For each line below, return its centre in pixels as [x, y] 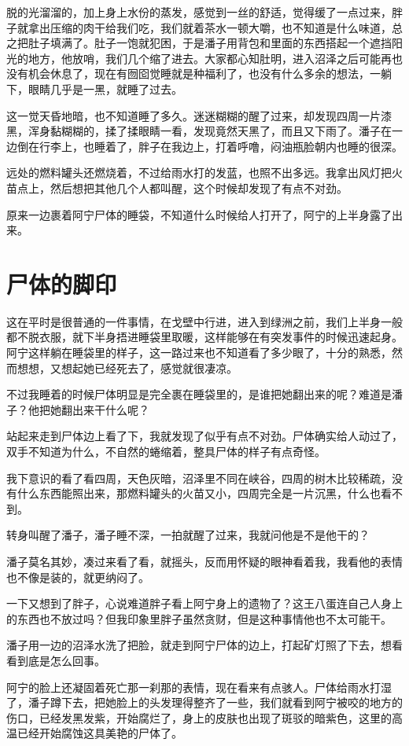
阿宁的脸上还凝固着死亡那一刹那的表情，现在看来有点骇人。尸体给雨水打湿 [199, 687]
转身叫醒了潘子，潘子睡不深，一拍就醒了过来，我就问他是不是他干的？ [188, 535]
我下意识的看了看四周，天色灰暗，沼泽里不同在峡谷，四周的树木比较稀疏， [199, 478]
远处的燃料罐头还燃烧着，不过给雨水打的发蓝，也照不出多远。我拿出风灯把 [199, 173]
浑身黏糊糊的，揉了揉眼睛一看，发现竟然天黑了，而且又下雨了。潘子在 [210, 131]
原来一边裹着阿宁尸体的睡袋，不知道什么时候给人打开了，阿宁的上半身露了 [199, 214]
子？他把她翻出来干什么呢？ [78, 409]
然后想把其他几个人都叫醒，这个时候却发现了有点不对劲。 [199, 187]
